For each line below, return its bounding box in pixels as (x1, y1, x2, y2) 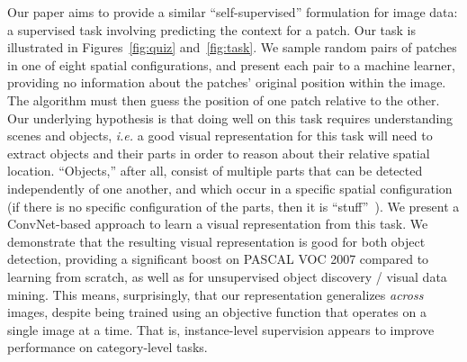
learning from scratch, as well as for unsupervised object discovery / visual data (7, 267, 447, 285)
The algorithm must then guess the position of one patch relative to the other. (7, 90, 440, 109)
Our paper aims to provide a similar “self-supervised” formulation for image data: (7, 3, 458, 21)
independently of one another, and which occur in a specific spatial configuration (7, 178, 453, 197)
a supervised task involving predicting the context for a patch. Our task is (7, 20, 417, 39)
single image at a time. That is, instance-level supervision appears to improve (7, 320, 435, 339)
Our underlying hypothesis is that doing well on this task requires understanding (7, 108, 454, 127)
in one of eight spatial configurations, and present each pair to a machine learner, (7, 55, 455, 74)
